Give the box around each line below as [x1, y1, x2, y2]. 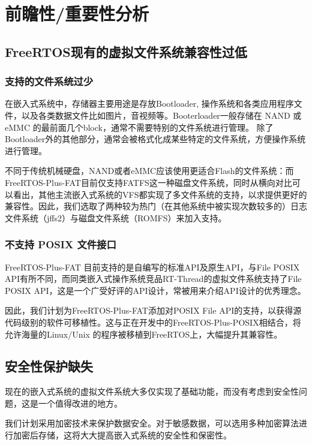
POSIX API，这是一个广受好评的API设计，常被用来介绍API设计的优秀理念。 [5, 284, 306, 296]
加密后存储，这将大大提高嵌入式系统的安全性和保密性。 [13, 429, 232, 441]
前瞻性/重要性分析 [5, 1, 149, 26]
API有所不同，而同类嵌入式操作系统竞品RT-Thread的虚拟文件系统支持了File [5, 272, 302, 285]
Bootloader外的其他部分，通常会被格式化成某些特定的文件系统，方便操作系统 [5, 133, 306, 145]
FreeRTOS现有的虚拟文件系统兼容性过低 [5, 42, 247, 61]
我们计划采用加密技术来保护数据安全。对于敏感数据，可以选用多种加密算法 [5, 417, 299, 429]
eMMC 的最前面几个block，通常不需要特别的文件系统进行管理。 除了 [5, 121, 274, 133]
